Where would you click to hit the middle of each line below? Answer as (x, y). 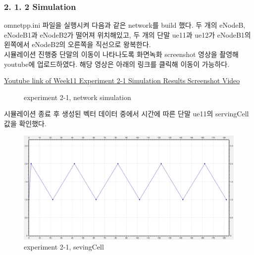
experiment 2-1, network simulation (77, 97)
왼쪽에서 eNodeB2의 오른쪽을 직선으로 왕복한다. (77, 44)
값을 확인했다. (25, 123)
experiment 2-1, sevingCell (64, 246)
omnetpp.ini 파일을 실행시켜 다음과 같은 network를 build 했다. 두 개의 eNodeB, (125, 25)
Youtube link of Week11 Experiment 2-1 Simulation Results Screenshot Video (122, 80)
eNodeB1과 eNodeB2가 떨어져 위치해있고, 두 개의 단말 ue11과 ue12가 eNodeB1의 (127, 34)
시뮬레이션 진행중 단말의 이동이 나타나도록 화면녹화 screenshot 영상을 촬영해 (121, 54)
